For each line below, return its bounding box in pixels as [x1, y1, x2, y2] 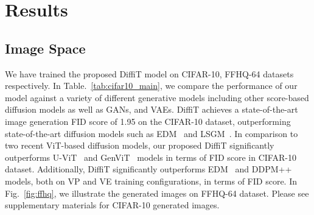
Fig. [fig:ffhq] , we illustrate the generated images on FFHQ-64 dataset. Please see [5, 186, 309, 199]
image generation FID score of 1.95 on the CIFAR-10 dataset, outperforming [5, 115, 291, 127]
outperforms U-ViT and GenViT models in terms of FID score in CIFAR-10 [5, 150, 296, 163]
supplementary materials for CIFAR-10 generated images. [5, 199, 220, 211]
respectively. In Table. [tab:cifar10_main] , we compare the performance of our [5, 79, 298, 92]
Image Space [5, 38, 86, 57]
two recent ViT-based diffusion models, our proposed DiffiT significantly [5, 139, 274, 152]
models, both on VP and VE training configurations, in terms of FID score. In [5, 174, 298, 187]
